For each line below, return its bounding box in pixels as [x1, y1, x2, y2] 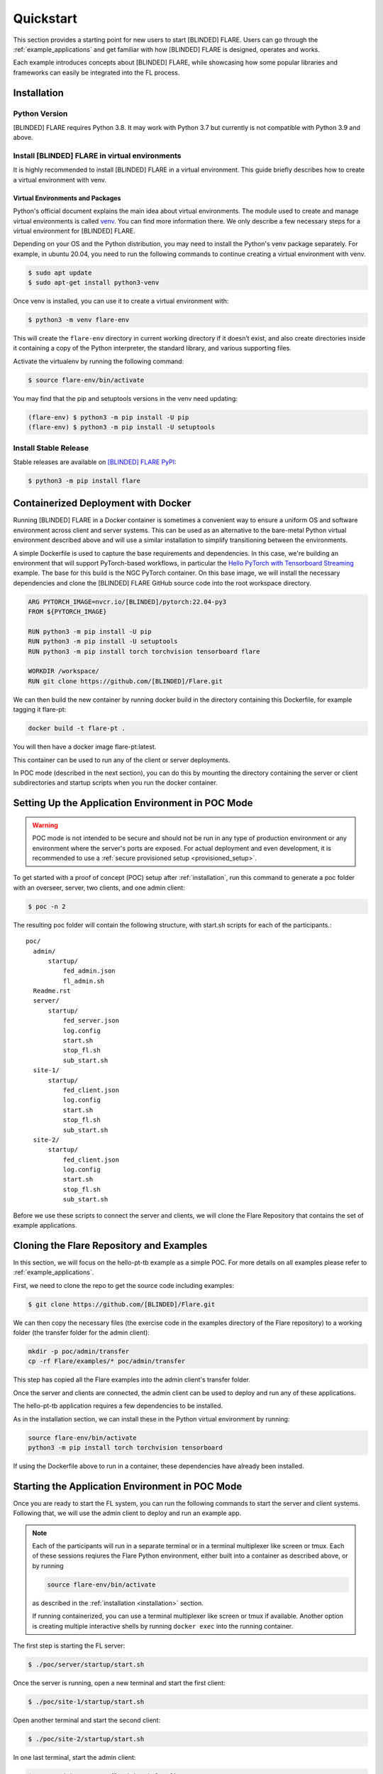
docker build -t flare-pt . [28, 725, 126, 732]
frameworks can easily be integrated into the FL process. [13, 68, 180, 77]
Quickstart [13, 11, 78, 26]
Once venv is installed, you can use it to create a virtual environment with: [13, 297, 229, 305]
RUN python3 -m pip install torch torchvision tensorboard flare [28, 647, 260, 656]
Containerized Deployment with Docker [13, 497, 191, 509]
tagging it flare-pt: [13, 705, 67, 714]
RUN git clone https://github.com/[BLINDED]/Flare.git [28, 677, 223, 685]
